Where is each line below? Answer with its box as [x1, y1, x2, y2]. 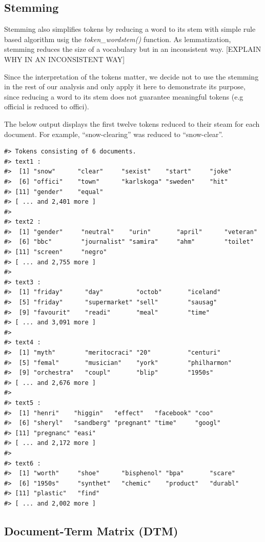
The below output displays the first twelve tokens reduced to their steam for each [4, 118, 260, 129]
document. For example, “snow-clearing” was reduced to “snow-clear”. [4, 128, 223, 139]
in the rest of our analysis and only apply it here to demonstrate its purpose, [4, 81, 246, 92]
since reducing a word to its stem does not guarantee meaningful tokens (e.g [4, 91, 243, 102]
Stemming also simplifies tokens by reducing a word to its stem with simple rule [4, 24, 256, 34]
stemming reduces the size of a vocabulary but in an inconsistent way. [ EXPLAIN [4, 44, 261, 54]
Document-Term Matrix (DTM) [4, 522, 178, 538]
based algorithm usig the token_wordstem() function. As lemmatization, [4, 33, 231, 44]
